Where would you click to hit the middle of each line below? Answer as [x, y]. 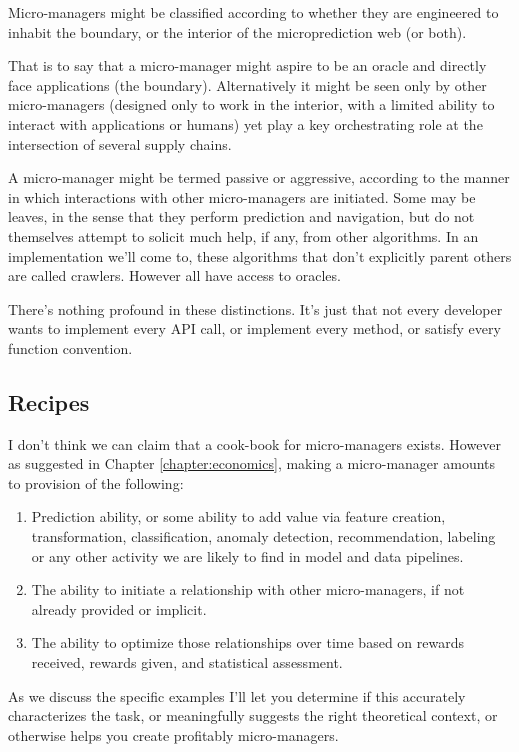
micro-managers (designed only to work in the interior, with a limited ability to [251, 104]
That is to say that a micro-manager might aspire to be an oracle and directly [247, 65]
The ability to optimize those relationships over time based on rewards [247, 642]
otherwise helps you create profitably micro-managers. [173, 734]
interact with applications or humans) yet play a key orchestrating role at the [245, 123]
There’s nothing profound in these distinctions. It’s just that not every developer [255, 308]
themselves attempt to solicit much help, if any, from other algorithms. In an [243, 235]
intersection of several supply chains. [120, 143]
